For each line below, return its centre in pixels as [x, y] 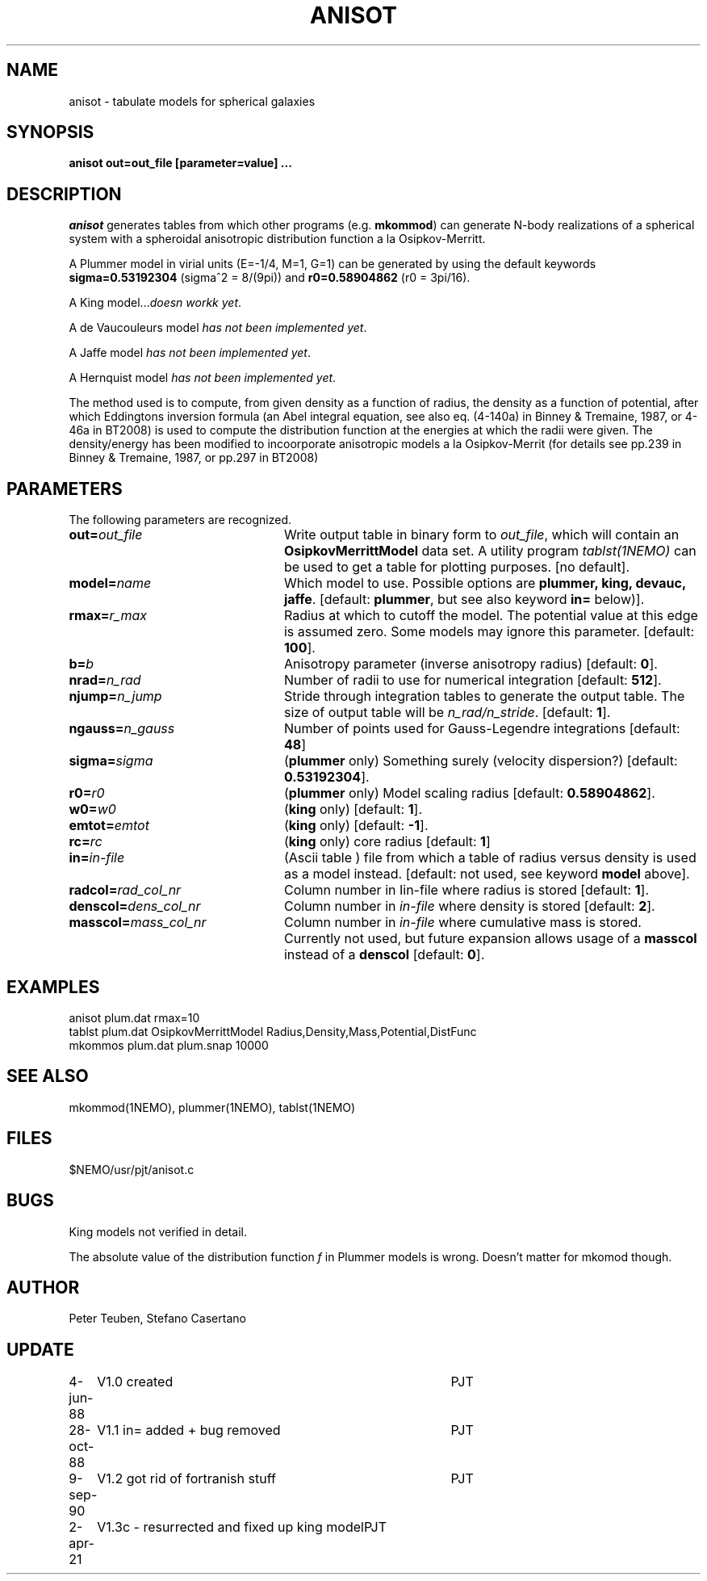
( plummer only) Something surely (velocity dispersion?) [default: [481, 761]
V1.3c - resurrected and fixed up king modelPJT [242, 1527]
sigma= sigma [111, 761]
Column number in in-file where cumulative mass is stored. [462, 923]
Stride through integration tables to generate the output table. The [484, 696]
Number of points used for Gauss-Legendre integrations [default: [482, 729]
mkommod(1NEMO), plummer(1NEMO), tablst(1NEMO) [212, 1107]
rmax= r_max [108, 616]
